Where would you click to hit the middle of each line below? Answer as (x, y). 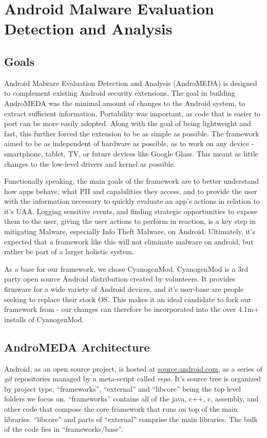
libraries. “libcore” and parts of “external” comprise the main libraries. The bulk (131, 419)
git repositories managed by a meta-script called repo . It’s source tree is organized (133, 379)
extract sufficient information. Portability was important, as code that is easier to (132, 113)
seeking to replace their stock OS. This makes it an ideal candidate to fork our (128, 299)
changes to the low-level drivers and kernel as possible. (90, 163)
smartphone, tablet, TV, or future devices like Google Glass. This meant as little (131, 153)
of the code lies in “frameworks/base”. (64, 429)
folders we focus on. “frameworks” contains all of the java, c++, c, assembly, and (131, 399)
